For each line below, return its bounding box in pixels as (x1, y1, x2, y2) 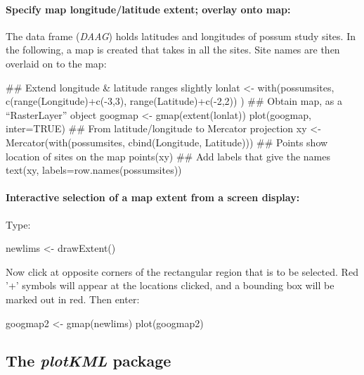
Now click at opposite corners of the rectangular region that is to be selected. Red (6, 264, 358, 279)
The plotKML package (6, 350, 171, 371)
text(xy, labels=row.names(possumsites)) (6, 163, 182, 177)
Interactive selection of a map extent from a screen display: (6, 190, 300, 205)
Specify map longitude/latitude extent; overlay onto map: (6, 1, 291, 16)
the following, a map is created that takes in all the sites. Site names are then (6, 42, 340, 57)
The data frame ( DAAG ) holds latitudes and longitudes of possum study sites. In (6, 28, 356, 43)
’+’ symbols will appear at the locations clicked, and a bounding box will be (6, 278, 334, 293)
